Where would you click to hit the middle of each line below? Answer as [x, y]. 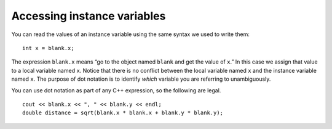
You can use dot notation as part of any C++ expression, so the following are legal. [116, 90]
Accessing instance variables [89, 16]
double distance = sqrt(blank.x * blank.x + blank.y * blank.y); [123, 113]
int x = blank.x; [48, 48]
